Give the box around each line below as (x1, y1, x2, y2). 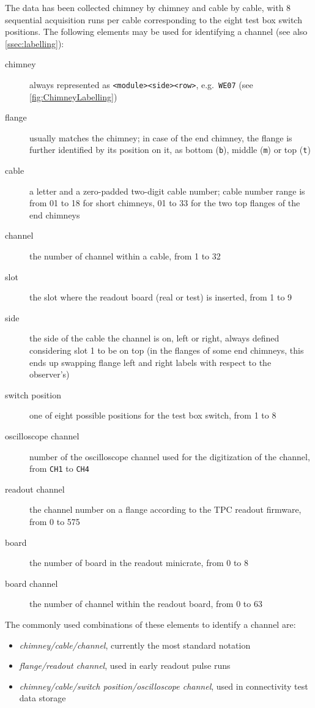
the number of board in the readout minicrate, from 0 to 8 (29, 556, 248, 569)
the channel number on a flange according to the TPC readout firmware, (29, 503, 302, 516)
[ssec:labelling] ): (5, 37, 64, 50)
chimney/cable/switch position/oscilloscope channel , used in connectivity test (19, 679, 308, 692)
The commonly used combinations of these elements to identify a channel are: (5, 617, 296, 630)
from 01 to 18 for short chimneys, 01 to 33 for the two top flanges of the (29, 196, 300, 209)
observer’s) (29, 368, 70, 381)
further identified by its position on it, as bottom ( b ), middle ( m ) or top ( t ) (29, 143, 311, 156)
